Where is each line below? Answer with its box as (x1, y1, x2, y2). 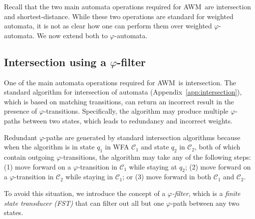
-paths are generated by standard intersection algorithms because (44, 132, 240, 142)
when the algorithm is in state (4, 142, 95, 152)
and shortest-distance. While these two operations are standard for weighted (4, 11, 233, 21)
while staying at (129, 161, 177, 171)
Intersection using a (4, 54, 107, 69)
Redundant (4, 132, 37, 142)
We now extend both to (36, 30, 108, 40)
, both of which (195, 142, 241, 152)
